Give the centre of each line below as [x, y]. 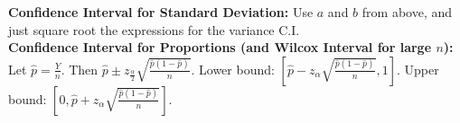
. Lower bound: [233, 69]
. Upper [418, 69]
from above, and [407, 12]
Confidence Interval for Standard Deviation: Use [161, 12]
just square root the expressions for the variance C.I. [154, 29]
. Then [80, 69]
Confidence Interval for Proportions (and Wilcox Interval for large [220, 47]
